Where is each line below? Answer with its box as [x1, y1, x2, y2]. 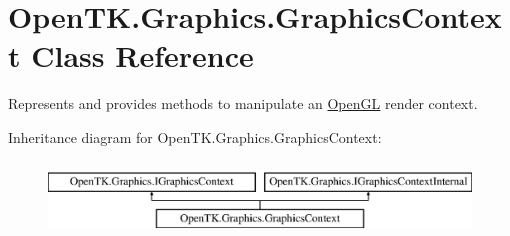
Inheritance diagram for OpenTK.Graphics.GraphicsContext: [8, 126, 382, 147]
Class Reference [31, 35, 254, 76]
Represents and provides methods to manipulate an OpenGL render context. [8, 93, 478, 114]
